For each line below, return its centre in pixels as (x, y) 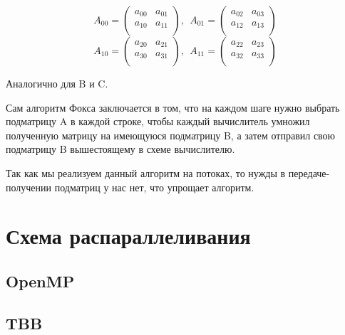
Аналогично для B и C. (57, 83)
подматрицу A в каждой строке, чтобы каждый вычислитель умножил (158, 121)
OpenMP (40, 281)
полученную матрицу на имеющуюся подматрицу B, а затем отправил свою (171, 135)
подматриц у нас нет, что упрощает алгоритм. (154, 187)
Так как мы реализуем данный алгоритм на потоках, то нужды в (146, 172)
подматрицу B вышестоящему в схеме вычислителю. (120, 149)
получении (29, 187)
